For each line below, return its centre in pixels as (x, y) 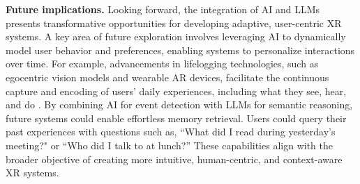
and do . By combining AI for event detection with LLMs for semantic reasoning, (179, 104)
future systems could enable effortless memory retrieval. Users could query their (176, 118)
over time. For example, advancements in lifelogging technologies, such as (162, 64)
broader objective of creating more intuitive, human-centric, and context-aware (174, 159)
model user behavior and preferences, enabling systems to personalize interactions (180, 50)
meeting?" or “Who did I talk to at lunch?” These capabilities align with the (169, 145)
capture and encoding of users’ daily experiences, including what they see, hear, (176, 91)
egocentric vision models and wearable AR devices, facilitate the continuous (167, 77)
